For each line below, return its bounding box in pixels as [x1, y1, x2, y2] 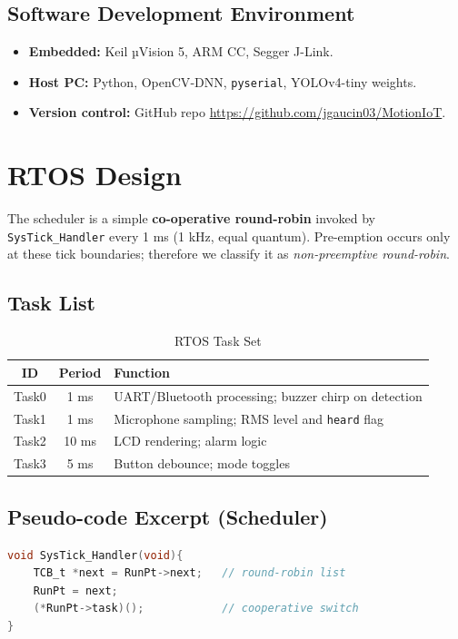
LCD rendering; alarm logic [114, 431, 267, 450]
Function [114, 362, 170, 381]
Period [58, 362, 102, 381]
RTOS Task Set [174, 331, 262, 350]
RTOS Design [7, 156, 182, 193]
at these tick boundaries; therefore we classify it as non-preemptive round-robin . [7, 244, 450, 263]
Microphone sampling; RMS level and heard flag [114, 408, 384, 428]
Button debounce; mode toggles [114, 454, 290, 473]
